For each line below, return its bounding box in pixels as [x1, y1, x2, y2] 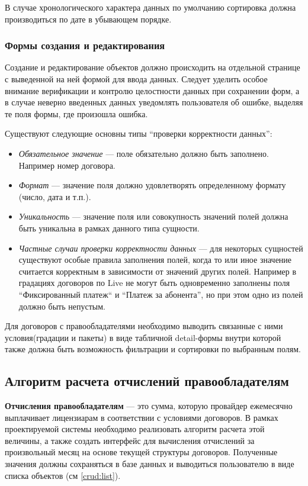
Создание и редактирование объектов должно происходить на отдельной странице [5, 61, 300, 73]
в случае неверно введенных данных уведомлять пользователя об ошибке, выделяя [5, 96, 303, 108]
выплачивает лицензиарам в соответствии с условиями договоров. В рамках [5, 411, 278, 423]
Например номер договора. [18, 159, 115, 171]
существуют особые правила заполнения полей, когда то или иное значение [18, 253, 292, 266]
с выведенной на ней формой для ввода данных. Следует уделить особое [5, 73, 268, 85]
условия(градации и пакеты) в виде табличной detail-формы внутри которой [5, 331, 281, 343]
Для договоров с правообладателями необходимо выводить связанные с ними [5, 320, 283, 332]
